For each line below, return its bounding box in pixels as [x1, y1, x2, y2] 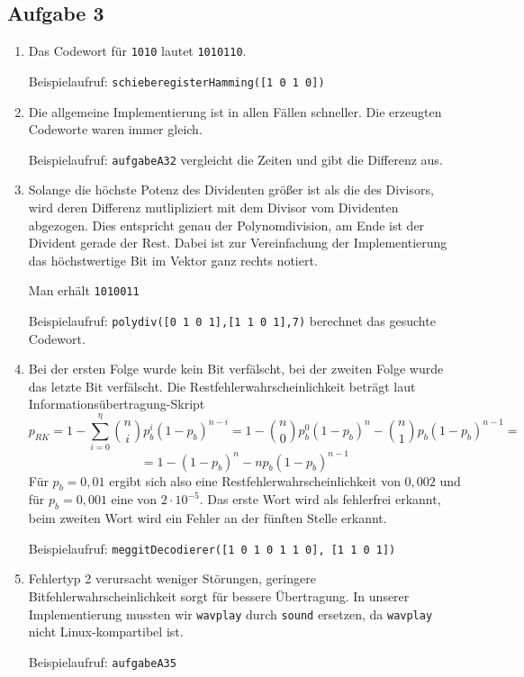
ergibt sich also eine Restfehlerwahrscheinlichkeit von [109, 471, 401, 490]
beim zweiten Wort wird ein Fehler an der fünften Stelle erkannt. [28, 509, 387, 528]
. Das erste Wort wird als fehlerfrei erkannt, [199, 490, 441, 509]
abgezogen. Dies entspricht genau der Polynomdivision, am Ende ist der [28, 215, 425, 234]
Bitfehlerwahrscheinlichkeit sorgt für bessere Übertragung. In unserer [28, 587, 410, 606]
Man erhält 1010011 [28, 281, 140, 300]
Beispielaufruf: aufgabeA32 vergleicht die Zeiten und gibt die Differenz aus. [28, 149, 443, 168]
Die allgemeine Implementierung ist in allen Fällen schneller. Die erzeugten [28, 102, 442, 121]
